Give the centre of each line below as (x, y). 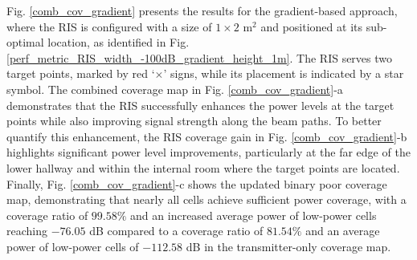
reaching (27, 231)
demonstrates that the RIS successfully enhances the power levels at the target (200, 105)
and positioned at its (311, 26)
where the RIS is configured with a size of (109, 26)
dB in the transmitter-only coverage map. (288, 246)
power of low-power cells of (73, 246)
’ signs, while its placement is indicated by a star (284, 73)
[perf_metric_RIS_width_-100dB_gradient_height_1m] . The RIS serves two (200, 57)
